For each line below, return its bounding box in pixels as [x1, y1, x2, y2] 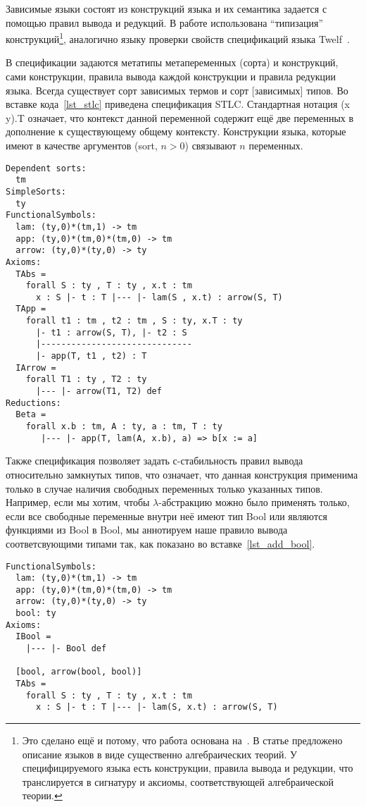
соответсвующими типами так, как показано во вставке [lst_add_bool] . [6, 536, 315, 550]
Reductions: [6, 398, 61, 408]
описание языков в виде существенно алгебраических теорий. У [22, 746, 297, 761]
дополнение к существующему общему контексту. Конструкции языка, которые [6, 124, 346, 139]
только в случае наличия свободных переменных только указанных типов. [6, 481, 323, 495]
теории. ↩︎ [22, 788, 63, 803]
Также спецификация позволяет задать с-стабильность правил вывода [6, 453, 303, 468]
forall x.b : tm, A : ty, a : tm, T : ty [25, 421, 222, 432]
